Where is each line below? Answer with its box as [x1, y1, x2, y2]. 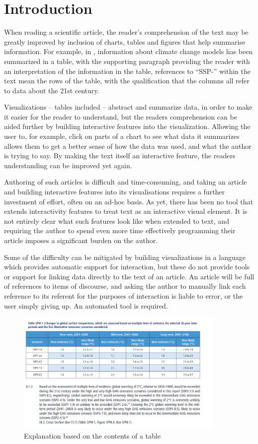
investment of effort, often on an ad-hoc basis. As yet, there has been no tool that [4, 196, 253, 206]
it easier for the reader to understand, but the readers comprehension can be [4, 111, 237, 122]
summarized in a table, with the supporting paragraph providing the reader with [4, 56, 250, 66]
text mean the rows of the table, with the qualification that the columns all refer [4, 75, 250, 86]
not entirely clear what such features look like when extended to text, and [4, 215, 229, 226]
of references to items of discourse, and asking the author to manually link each [4, 281, 246, 291]
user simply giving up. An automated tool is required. [4, 300, 168, 311]
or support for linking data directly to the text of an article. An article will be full [4, 271, 255, 281]
